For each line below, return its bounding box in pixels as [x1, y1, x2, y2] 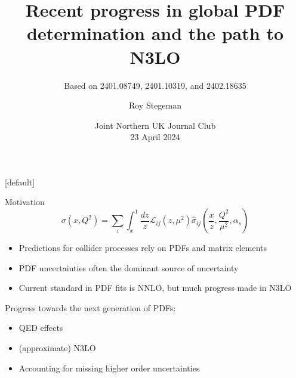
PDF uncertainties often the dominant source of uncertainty [18, 261, 239, 274]
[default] [5, 175, 35, 188]
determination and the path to [27, 21, 283, 45]
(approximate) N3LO [18, 342, 96, 354]
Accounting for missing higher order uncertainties [18, 361, 200, 374]
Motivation [5, 196, 45, 208]
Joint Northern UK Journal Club [94, 119, 216, 131]
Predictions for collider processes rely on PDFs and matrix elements [18, 241, 267, 254]
